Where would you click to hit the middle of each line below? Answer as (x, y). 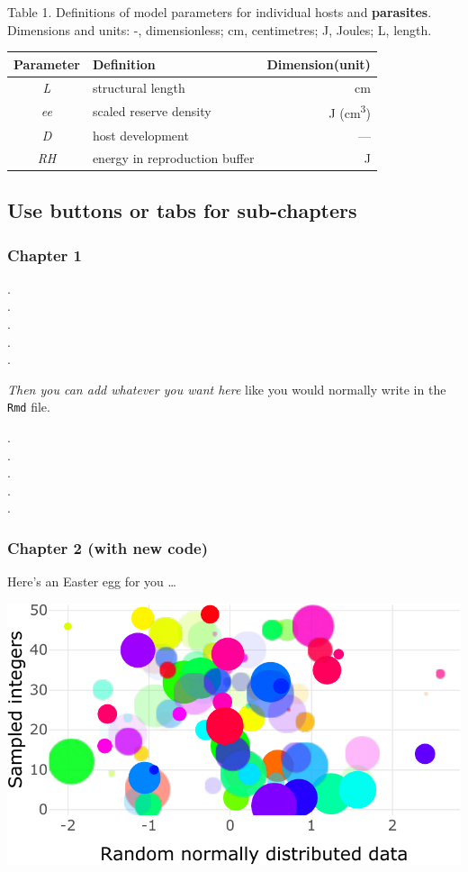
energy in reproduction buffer (173, 157)
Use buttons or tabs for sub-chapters (182, 210)
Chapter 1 (45, 254)
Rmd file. (29, 407)
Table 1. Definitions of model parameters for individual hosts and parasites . (220, 12)
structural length (139, 87)
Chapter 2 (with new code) (108, 547)
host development (140, 135)
